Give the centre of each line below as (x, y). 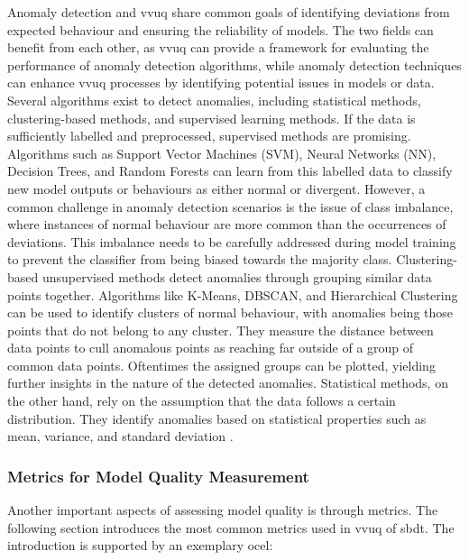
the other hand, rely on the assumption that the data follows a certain (202, 401)
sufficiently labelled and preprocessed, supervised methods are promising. (209, 136)
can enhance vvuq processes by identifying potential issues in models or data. (221, 83)
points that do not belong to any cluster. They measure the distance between (221, 330)
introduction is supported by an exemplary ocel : (140, 545)
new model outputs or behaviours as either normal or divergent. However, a (216, 188)
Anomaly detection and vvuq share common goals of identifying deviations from (229, 12)
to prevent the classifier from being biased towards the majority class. (200, 259)
